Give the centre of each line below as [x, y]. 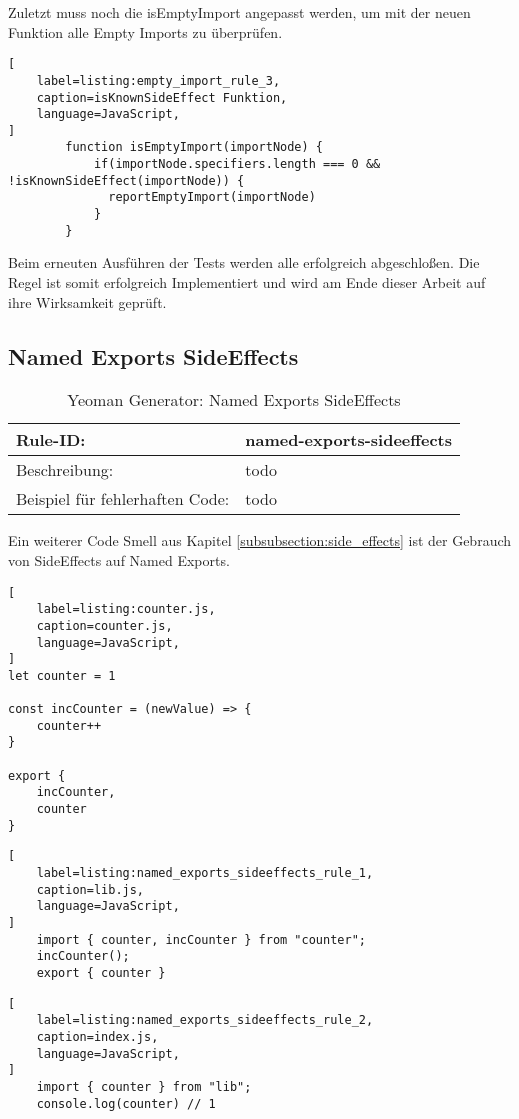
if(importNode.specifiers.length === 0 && [237, 164]
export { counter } [101, 973]
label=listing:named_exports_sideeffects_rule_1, [205, 873]
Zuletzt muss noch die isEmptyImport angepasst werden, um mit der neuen [239, 12]
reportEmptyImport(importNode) [212, 197]
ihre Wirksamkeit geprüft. [87, 301]
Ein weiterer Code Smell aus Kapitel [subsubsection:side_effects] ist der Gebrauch [260, 540]
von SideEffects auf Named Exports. [119, 559]
